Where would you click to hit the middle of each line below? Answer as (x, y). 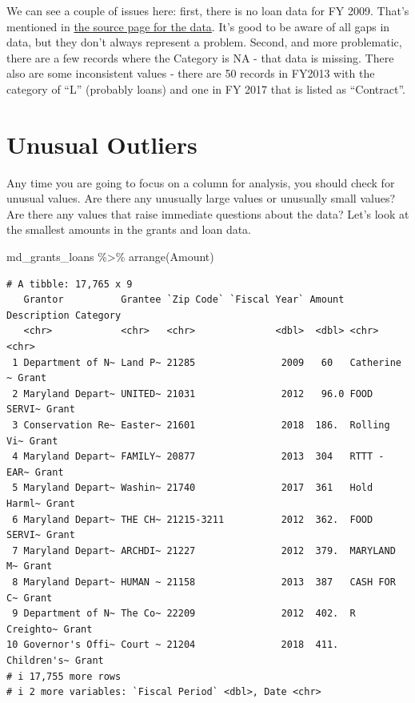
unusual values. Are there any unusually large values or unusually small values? (201, 198)
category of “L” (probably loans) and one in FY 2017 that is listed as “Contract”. (206, 88)
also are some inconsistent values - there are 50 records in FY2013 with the (191, 73)
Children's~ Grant (55, 660)
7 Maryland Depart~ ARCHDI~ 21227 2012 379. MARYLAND (204, 550)
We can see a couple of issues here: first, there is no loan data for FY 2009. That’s (208, 10)
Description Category (64, 315)
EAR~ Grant (35, 472)
